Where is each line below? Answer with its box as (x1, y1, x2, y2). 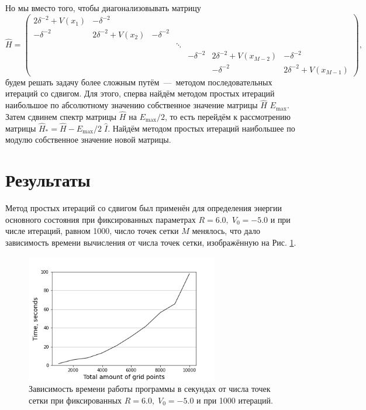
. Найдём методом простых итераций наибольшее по (108, 122, 295, 134)
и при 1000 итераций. (196, 394, 273, 406)
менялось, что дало (192, 225, 261, 237)
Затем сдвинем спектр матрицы (5, 111, 117, 123)
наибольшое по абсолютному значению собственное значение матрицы (5, 99, 258, 111)
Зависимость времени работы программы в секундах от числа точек (29, 383, 271, 395)
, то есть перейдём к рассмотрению (164, 111, 291, 123)
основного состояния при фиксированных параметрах (5, 213, 196, 225)
